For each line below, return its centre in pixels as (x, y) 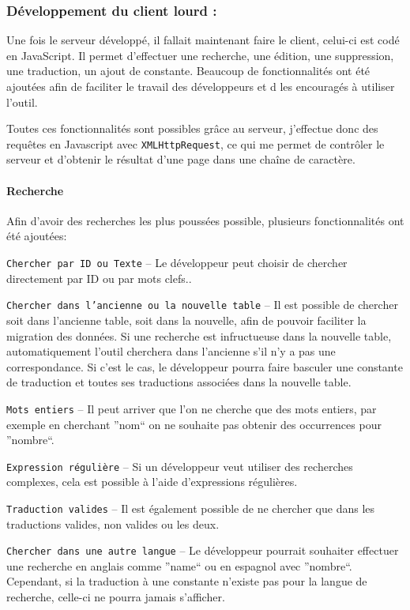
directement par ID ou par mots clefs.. (99, 278)
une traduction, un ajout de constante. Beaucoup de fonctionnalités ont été (188, 71)
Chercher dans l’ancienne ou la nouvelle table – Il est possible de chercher (202, 305)
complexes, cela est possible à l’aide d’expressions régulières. (152, 482)
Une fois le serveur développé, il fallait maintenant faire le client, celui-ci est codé (203, 40)
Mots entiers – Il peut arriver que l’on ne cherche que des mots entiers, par (192, 408)
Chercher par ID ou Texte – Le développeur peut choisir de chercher (177, 263)
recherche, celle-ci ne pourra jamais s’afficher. (116, 597)
